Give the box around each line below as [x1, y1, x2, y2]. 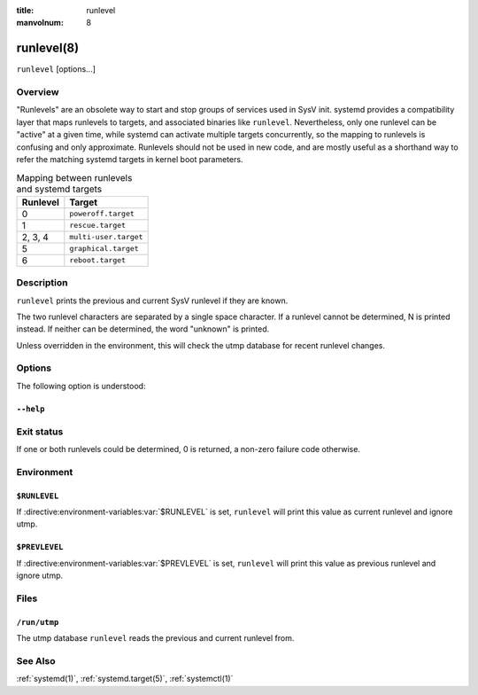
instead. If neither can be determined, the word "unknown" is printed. [16, 324, 270, 334]
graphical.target [69, 244, 139, 254]
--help [16, 403, 45, 414]
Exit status [16, 426, 64, 438]
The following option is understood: [16, 380, 146, 391]
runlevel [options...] [16, 64, 96, 74]
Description [16, 277, 68, 289]
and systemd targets [16, 183, 103, 195]
